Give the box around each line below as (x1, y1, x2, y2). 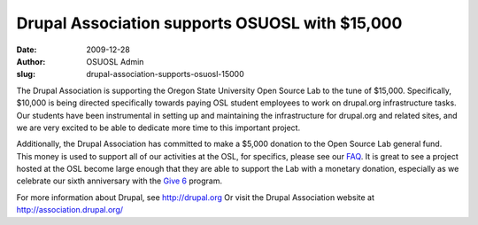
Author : (16, 56, 46, 66)
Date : (16, 44, 37, 55)
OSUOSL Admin (86, 56, 144, 66)
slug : (16, 69, 35, 80)
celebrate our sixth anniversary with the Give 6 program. (16, 175, 223, 186)
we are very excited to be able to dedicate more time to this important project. (16, 122, 301, 133)
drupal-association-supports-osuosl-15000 (86, 69, 245, 80)
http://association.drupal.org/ (16, 205, 124, 215)
